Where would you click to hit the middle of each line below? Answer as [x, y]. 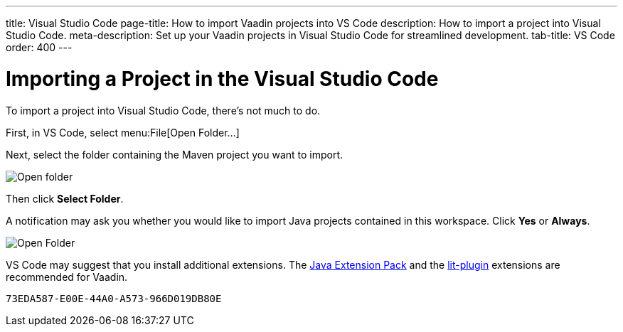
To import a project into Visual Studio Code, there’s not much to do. [163, 110]
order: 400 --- [39, 47]
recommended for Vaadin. [67, 277]
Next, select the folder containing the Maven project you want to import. [175, 154]
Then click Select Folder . [65, 198]
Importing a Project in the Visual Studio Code [222, 79]
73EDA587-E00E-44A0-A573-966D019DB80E [114, 298]
